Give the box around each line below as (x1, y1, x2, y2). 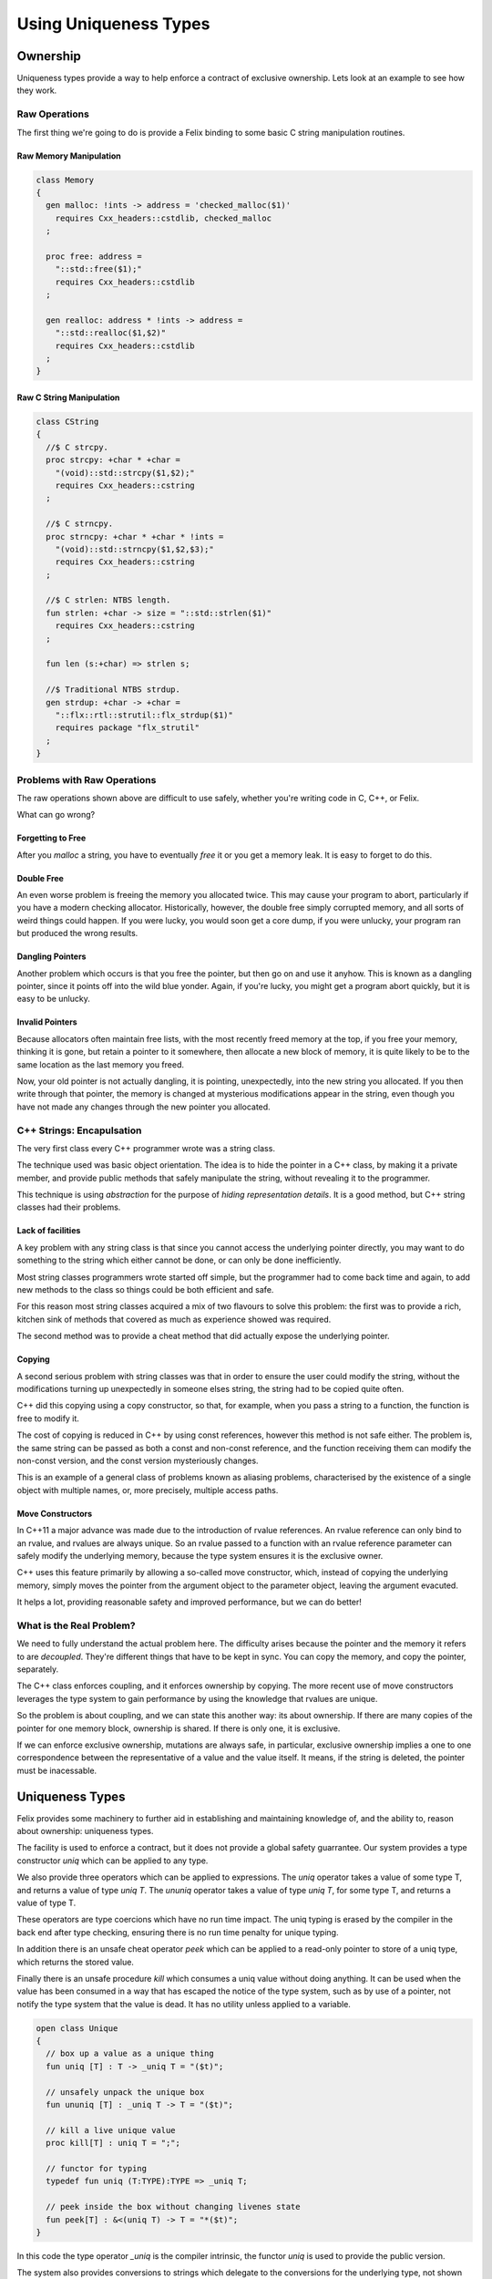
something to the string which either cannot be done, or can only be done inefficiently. (16, 1254, 342, 1266)
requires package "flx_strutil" (55, 723, 200, 733)
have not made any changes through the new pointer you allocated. (16, 1101, 271, 1112)
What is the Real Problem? (16, 1619, 136, 1632)
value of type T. (16, 1897, 77, 1908)
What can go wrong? (16, 810, 96, 820)
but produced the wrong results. (16, 928, 138, 939)
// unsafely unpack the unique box (46, 2087, 205, 2097)
